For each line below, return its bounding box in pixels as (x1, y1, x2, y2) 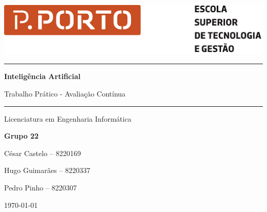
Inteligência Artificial (4, 71, 81, 82)
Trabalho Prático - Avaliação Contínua (4, 88, 126, 99)
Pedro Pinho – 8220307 (4, 182, 77, 192)
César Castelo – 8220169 (4, 147, 81, 158)
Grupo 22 (4, 130, 39, 141)
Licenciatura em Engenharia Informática (4, 113, 131, 124)
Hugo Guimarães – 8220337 (4, 165, 90, 176)
